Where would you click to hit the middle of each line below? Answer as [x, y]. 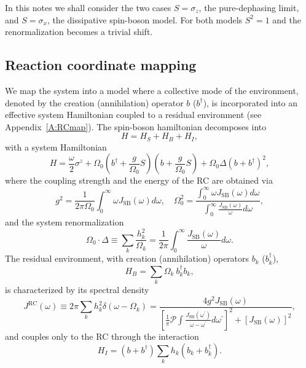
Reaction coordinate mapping [101, 65]
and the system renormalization [65, 222]
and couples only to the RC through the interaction [102, 336]
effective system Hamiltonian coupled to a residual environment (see [133, 115]
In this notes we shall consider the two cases [88, 7]
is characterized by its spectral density [77, 289]
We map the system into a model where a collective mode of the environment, [152, 90]
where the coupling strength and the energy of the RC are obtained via [139, 180]
